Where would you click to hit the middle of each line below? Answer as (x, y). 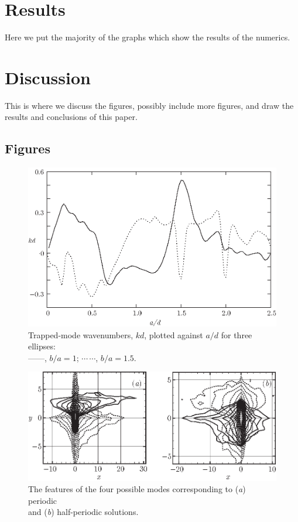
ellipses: (42, 346)
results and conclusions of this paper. (71, 117)
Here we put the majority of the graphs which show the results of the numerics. (148, 37)
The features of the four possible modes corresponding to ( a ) (137, 489)
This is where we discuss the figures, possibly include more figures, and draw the (149, 105)
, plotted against (174, 334)
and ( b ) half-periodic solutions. (83, 512)
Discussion (48, 77)
